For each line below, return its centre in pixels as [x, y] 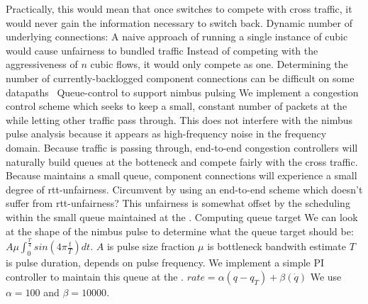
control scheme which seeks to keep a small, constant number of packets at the [177, 106]
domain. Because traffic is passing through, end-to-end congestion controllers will [182, 147]
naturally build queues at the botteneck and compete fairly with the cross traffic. [182, 161]
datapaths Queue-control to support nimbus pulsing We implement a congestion [182, 92]
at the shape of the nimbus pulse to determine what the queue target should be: [180, 231]
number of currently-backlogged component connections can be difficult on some [180, 78]
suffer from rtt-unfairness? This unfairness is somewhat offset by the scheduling [178, 203]
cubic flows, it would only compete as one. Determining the [219, 64]
